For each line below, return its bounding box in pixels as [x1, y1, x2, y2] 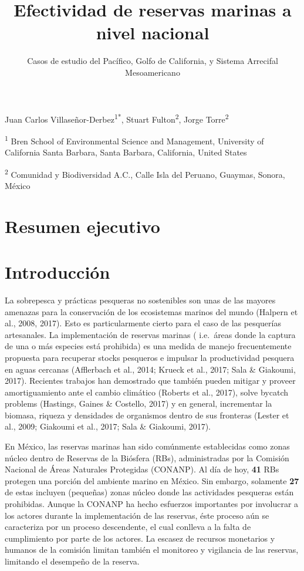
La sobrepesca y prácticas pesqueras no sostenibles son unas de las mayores [5, 293, 276, 306]
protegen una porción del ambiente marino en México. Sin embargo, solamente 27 [5, 474, 299, 486]
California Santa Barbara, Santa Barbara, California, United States [5, 146, 247, 158]
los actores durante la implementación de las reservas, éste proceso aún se [5, 509, 269, 521]
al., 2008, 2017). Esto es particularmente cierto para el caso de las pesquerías [5, 317, 281, 329]
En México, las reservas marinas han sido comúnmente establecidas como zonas [5, 440, 290, 452]
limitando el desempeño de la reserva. [5, 555, 140, 567]
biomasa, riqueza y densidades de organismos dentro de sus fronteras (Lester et [5, 408, 289, 421]
